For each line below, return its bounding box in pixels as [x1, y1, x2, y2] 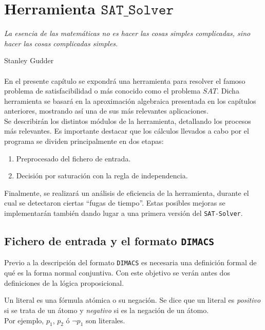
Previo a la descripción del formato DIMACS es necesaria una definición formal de [4, 257, 257, 268]
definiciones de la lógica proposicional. [4, 277, 124, 288]
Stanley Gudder [4, 55, 54, 66]
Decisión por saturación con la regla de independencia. [16, 170, 188, 181]
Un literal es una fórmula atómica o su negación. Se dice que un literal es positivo [4, 295, 261, 305]
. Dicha [217, 85, 239, 96]
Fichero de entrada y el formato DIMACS [4, 233, 214, 249]
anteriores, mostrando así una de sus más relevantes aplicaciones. [4, 105, 209, 116]
